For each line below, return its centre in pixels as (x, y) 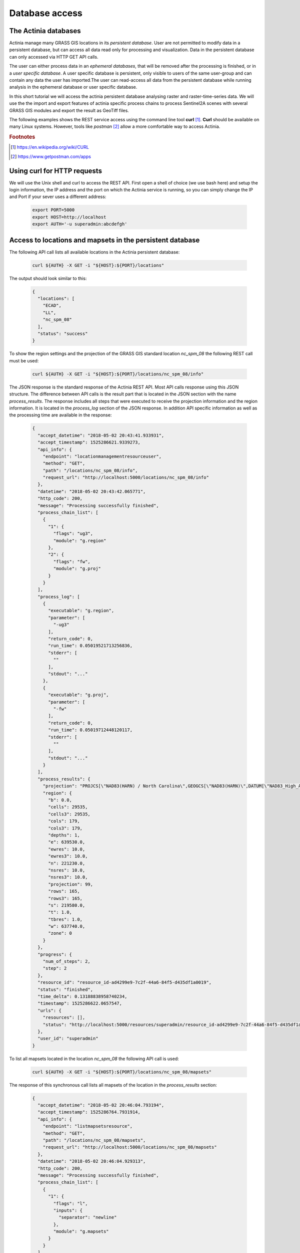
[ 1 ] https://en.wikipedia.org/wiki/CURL (50, 147)
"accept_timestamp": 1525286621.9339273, (89, 443)
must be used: (24, 360)
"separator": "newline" (87, 1217)
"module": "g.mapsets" (81, 1231)
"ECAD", (52, 305)
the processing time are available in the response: (60, 415)
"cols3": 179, (65, 828)
